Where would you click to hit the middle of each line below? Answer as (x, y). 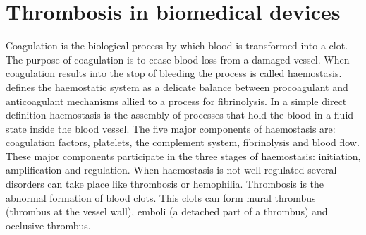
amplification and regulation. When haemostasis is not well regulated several (171, 170)
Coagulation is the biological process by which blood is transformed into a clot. (177, 46)
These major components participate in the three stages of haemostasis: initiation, (183, 156)
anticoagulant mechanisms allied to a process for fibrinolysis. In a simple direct (176, 101)
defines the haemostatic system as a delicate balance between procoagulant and (177, 86)
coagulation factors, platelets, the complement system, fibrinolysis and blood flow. (183, 142)
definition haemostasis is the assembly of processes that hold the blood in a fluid (180, 115)
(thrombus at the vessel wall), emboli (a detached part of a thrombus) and (167, 211)
